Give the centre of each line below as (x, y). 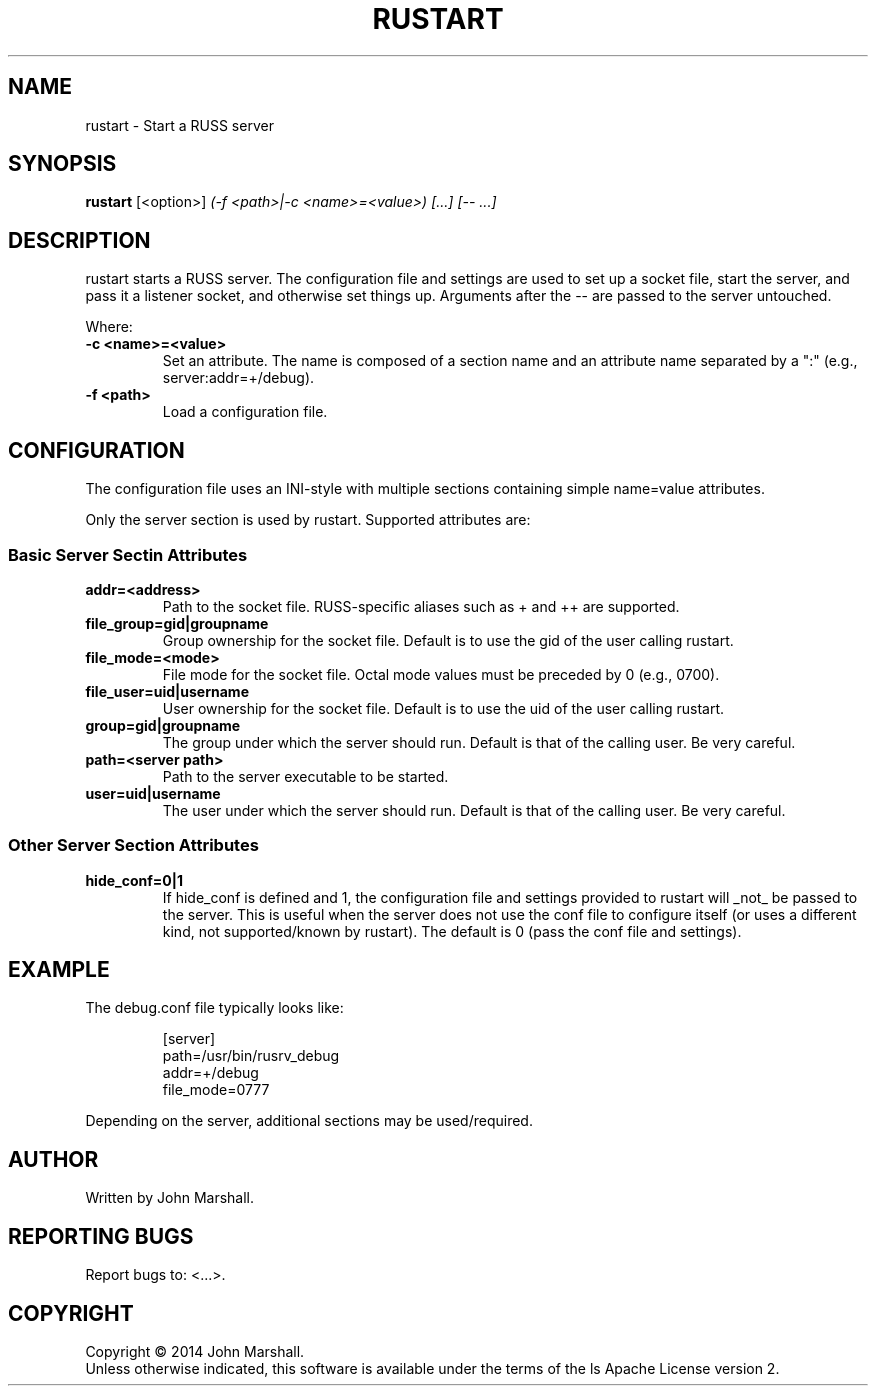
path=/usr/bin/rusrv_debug (251, 1056)
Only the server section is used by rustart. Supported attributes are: (308, 520)
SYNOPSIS (62, 164)
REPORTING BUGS (101, 1236)
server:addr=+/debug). (238, 378)
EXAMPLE (59, 970)
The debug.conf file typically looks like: (214, 1008)
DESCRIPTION (79, 240)
